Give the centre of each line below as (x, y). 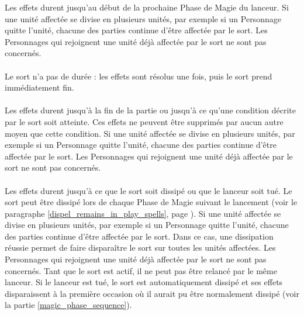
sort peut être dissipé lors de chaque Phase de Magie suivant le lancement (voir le (151, 202)
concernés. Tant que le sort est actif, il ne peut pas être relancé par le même (141, 270)
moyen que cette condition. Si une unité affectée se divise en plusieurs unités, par (150, 133)
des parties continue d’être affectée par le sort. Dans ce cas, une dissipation (139, 236)
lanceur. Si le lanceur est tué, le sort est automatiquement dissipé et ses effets (144, 282)
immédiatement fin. (39, 87)
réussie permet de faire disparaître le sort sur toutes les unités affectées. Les (140, 247)
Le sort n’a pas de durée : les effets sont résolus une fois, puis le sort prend (139, 76)
